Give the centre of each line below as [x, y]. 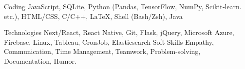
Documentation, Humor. [40, 60]
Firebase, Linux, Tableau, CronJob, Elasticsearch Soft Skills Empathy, [109, 42]
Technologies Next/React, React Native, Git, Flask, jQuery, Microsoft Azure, [119, 32]
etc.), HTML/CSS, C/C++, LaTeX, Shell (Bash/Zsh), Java [93, 16]
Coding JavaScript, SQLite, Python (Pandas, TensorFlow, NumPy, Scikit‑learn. [123, 6]
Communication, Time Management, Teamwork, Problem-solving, [102, 51]
